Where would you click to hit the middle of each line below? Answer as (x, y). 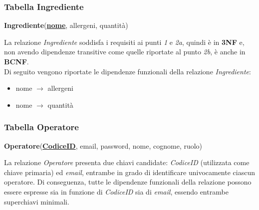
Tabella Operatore (41, 127)
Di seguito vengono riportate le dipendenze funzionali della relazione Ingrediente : (128, 71)
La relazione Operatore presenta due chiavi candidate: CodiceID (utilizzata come (127, 162)
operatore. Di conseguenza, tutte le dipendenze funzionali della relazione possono (128, 182)
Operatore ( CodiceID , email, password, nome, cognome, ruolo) (103, 145)
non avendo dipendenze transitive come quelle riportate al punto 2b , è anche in (125, 52)
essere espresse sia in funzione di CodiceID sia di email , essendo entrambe (116, 191)
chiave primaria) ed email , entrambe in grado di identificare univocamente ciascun (129, 172)
